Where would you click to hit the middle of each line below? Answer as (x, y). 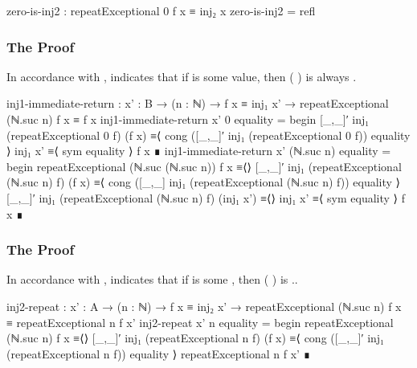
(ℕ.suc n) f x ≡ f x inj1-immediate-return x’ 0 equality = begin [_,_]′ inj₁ (188, 119)
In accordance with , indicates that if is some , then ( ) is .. (152, 279)
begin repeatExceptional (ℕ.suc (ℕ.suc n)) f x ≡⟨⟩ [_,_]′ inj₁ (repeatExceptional (204, 166)
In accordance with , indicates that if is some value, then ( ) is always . (182, 76)
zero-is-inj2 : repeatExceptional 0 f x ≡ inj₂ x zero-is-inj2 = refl (161, 10)
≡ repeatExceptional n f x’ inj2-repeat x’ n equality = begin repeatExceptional (200, 322)
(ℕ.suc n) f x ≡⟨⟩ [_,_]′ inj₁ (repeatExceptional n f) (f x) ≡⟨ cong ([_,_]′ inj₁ (195, 338)
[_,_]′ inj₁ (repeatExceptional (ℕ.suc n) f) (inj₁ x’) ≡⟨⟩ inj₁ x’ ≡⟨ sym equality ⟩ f (206, 197)
